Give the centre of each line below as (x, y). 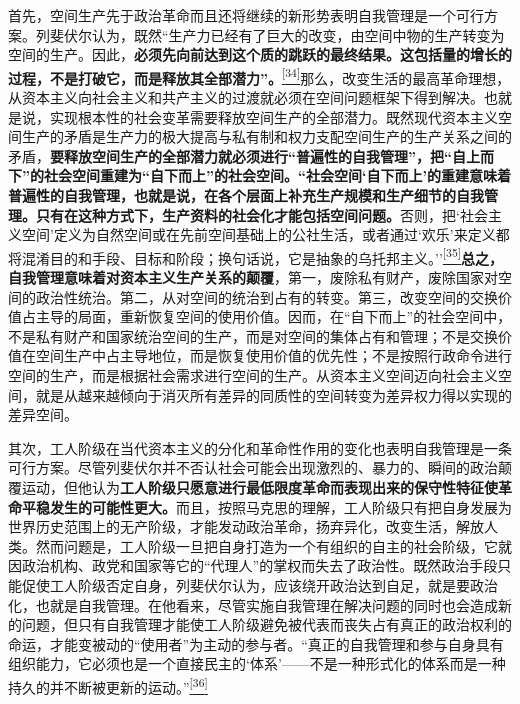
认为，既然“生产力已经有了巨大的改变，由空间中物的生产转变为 (298, 34)
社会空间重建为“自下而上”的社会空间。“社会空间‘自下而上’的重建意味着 (277, 175)
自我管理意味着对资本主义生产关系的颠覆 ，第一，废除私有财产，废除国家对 (253, 277)
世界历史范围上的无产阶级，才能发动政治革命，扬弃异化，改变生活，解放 (246, 526)
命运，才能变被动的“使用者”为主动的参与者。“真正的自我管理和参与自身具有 (256, 643)
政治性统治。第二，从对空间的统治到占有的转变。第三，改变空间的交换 (266, 296)
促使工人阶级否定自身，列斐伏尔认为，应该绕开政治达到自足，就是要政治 (259, 584)
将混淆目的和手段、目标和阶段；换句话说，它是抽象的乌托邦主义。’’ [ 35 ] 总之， (255, 256)
